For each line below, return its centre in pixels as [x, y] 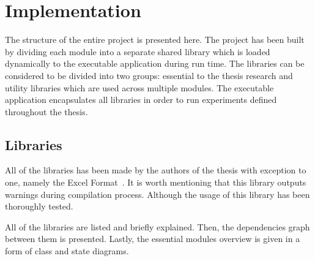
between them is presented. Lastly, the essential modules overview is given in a [153, 239]
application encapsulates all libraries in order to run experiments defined [141, 100]
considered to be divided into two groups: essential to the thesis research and [149, 75]
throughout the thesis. [46, 111]
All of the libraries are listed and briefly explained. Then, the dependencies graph [157, 226]
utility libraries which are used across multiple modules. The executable [139, 87]
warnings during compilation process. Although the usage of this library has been [157, 194]
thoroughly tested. [39, 206]
